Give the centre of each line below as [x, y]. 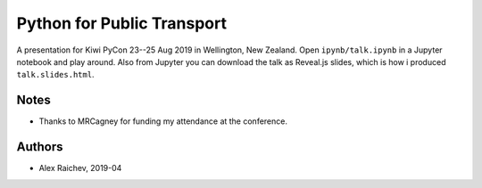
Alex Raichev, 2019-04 [80, 168]
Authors [40, 147]
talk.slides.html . [55, 75]
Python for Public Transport [122, 23]
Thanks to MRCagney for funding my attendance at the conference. [163, 121]
